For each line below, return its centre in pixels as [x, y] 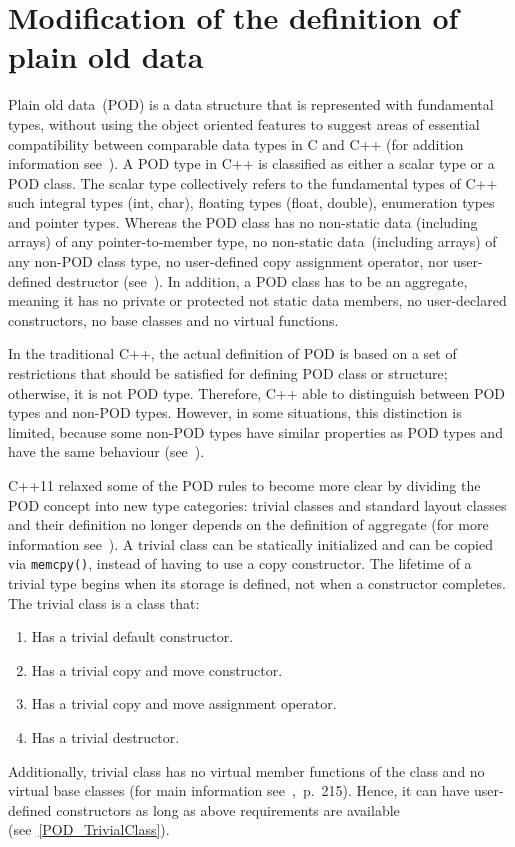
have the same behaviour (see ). [106, 451]
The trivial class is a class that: [104, 602]
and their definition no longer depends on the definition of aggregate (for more [248, 524]
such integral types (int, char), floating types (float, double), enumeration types [251, 202]
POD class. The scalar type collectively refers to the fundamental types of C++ [253, 182]
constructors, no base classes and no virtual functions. [173, 319]
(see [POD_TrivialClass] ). [89, 829]
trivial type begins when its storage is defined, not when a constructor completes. [257, 583]
